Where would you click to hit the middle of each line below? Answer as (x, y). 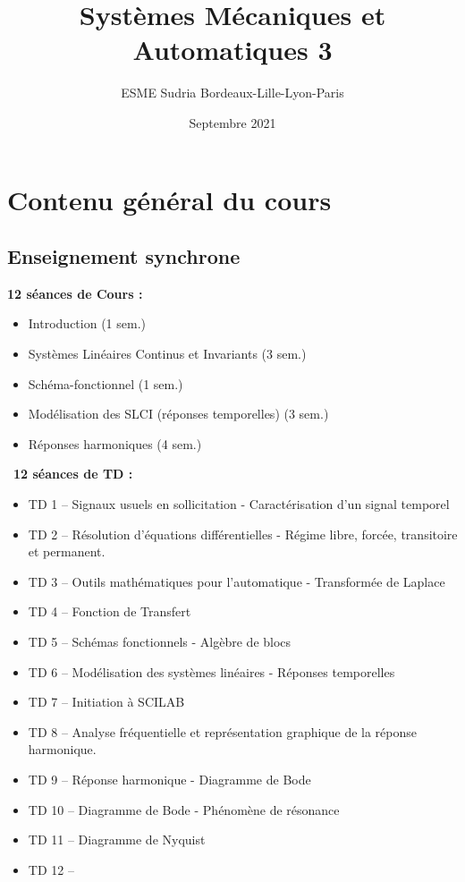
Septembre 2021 (232, 122)
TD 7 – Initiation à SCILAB (106, 702)
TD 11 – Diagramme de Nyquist (117, 840)
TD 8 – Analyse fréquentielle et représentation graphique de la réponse (223, 731)
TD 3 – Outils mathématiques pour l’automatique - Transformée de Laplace (237, 581)
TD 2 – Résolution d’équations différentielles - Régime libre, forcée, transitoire (243, 534)
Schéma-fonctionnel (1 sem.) (106, 383)
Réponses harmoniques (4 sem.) (115, 443)
